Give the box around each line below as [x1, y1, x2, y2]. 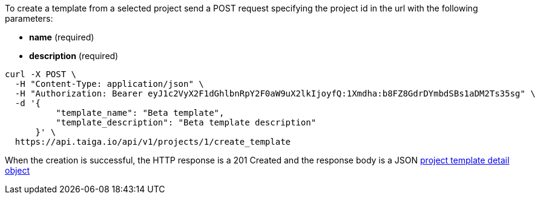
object [5, 165, 30, 175]
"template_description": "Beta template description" [56, 118, 317, 127]
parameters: [5, 13, 53, 24]
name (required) [29, 32, 94, 42]
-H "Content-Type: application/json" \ [15, 79, 204, 89]
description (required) [29, 51, 119, 61]
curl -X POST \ [5, 69, 77, 79]
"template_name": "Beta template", [56, 108, 225, 118]
